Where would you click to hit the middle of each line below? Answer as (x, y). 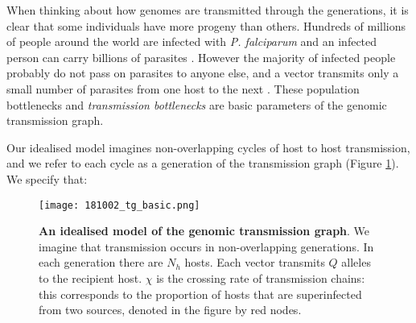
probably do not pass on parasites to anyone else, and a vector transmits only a (203, 73)
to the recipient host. (91, 277)
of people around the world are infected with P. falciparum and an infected (192, 41)
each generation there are (101, 262)
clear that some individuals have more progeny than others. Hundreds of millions (206, 25)
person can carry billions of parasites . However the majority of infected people (201, 57)
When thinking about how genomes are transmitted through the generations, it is (208, 10)
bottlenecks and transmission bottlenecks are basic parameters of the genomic (197, 104)
